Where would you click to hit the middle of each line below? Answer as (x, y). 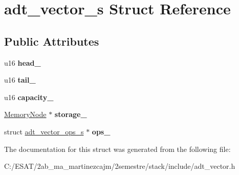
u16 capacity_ (29, 97)
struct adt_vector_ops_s (44, 131)
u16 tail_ (20, 80)
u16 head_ (23, 62)
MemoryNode (25, 114)
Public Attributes (52, 41)
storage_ (71, 114)
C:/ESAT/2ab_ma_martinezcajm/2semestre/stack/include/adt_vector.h (120, 166)
